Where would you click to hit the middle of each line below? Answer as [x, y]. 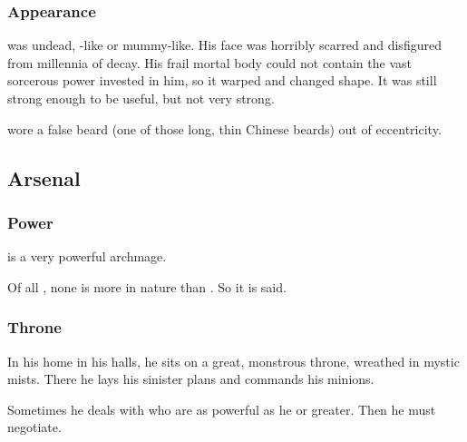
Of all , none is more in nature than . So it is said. [147, 286]
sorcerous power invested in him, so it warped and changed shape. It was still [222, 80]
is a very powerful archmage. [87, 256]
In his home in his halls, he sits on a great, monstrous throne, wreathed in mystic [233, 361]
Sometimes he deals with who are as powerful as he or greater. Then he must [222, 409]
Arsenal [44, 177]
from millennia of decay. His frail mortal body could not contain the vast [209, 62]
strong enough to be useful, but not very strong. [141, 98]
